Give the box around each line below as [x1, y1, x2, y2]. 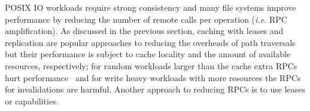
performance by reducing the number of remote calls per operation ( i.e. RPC [5, 13, 287, 25]
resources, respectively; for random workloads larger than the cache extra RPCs [5, 59, 297, 72]
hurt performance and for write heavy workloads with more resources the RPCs [5, 71, 301, 84]
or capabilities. [5, 94, 59, 107]
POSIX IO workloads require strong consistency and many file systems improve [5, 1, 296, 13]
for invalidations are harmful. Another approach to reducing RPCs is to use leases [5, 83, 305, 95]
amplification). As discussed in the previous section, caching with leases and [5, 24, 284, 37]
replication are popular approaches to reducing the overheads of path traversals [5, 36, 296, 48]
